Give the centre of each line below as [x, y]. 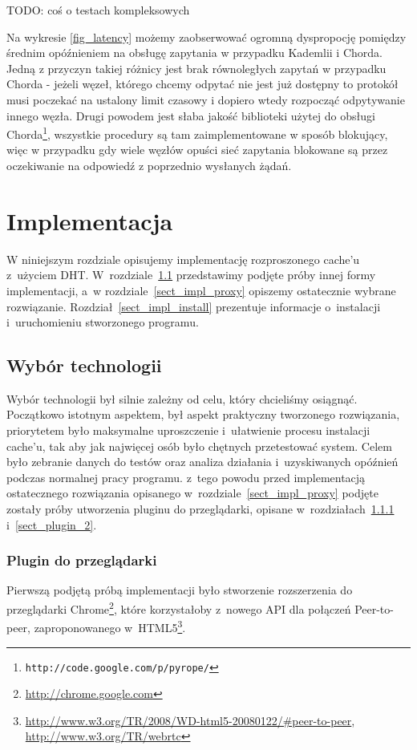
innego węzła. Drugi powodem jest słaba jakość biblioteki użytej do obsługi [191, 115]
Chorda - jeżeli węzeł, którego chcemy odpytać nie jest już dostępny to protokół [202, 84]
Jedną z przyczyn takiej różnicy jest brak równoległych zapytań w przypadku [196, 68]
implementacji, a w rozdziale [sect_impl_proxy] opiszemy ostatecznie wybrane [201, 290]
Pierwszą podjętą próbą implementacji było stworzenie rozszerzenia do [180, 590]
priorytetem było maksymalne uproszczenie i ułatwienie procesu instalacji [188, 430]
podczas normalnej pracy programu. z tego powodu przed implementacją [186, 477]
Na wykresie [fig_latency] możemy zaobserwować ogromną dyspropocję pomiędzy [206, 36]
